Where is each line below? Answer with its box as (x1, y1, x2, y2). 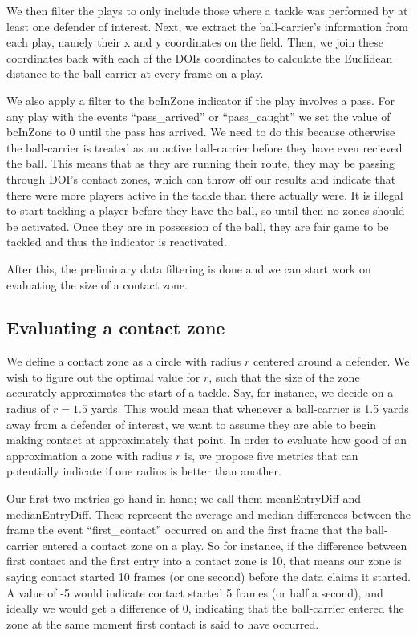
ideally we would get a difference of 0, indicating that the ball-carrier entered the (6, 600, 404, 617)
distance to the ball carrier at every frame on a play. (6, 65, 264, 82)
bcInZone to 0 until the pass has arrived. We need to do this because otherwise (6, 123, 395, 140)
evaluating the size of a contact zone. (6, 276, 188, 293)
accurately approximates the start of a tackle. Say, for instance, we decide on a (6, 384, 394, 401)
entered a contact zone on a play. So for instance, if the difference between (42, 536, 407, 553)
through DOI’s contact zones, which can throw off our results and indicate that (6, 170, 396, 187)
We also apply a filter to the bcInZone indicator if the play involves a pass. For (6, 91, 395, 108)
